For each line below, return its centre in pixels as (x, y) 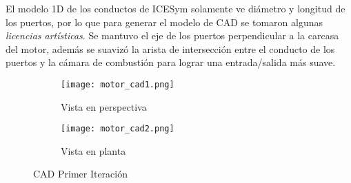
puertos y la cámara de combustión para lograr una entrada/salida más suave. (171, 62)
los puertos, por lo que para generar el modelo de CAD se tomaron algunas (164, 22)
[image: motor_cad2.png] (118, 129)
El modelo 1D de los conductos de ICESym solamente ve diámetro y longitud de (175, 8)
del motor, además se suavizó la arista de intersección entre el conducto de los (170, 49)
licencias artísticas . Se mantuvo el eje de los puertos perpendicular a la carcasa (172, 35)
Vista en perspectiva (104, 106)
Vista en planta (93, 150)
